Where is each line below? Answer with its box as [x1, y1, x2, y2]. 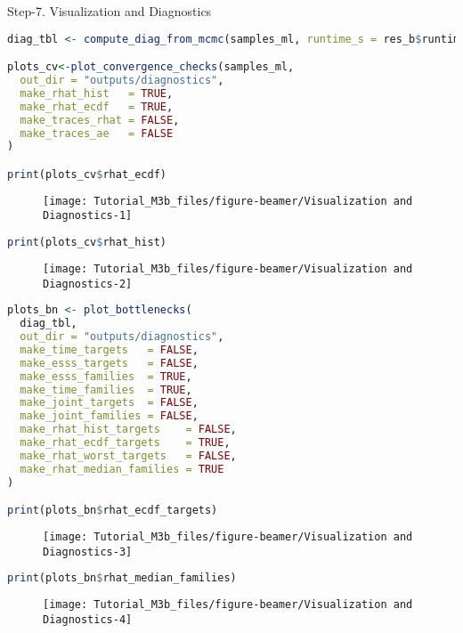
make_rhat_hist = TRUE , [20, 86, 174, 100]
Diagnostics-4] [43, 613, 133, 626]
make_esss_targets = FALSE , [20, 356, 199, 369]
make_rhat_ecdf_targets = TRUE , [20, 436, 231, 450]
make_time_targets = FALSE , [20, 343, 199, 356]
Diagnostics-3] [43, 545, 133, 558]
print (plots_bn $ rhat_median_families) [7, 572, 237, 585]
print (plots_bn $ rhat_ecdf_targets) [7, 504, 218, 517]
